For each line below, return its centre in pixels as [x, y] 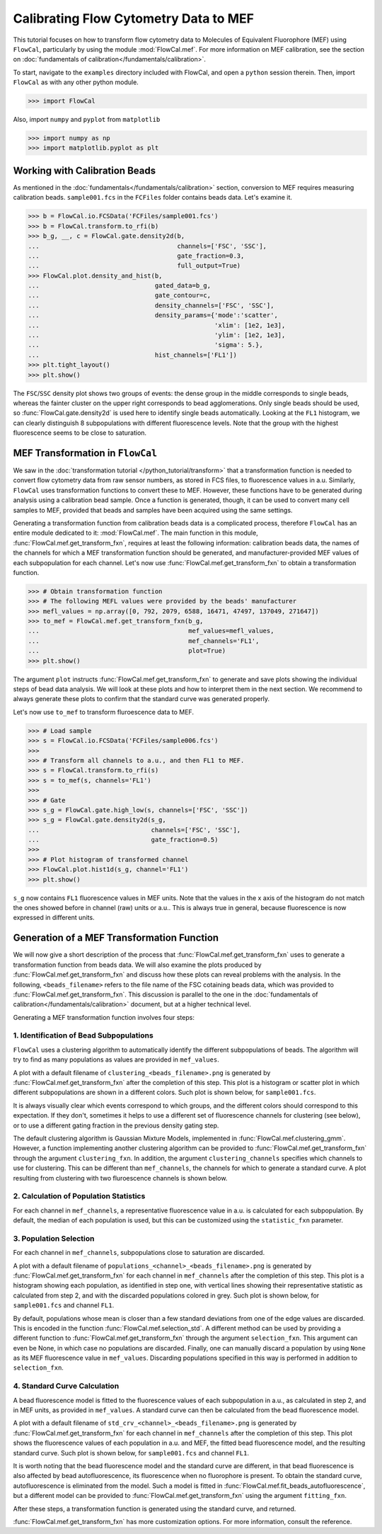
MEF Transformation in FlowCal [85, 453]
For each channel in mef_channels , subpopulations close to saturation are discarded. [139, 1253]
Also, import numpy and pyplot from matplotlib [87, 120]
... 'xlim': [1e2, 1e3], [157, 325]
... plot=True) [127, 651]
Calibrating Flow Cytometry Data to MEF [134, 18]
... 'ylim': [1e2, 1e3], [157, 335]
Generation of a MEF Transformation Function [116, 938]
